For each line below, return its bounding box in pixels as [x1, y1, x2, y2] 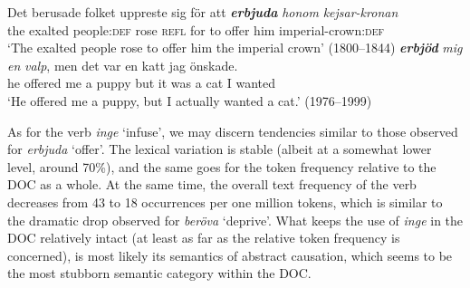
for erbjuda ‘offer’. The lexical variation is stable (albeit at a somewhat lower [7, 139, 432, 158]
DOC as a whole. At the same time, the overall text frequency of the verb [7, 175, 417, 194]
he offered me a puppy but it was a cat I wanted [7, 73, 276, 92]
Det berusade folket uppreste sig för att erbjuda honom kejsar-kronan [7, 3, 398, 21]
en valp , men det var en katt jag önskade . [7, 55, 238, 74]
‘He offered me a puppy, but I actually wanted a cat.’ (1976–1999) [7, 91, 372, 110]
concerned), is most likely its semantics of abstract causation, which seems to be [7, 245, 453, 264]
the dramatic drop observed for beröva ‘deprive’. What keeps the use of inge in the [7, 210, 464, 229]
